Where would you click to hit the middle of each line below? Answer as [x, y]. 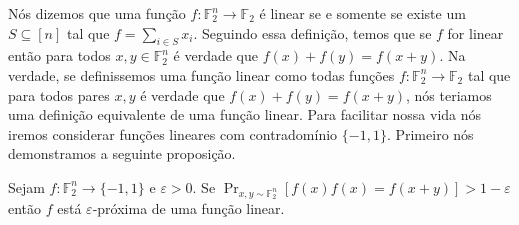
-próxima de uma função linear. [188, 208]
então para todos [59, 55]
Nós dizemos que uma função [97, 13]
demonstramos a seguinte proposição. [122, 153]
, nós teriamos [449, 94]
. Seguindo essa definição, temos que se [312, 32]
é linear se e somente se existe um [362, 13]
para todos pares [59, 94]
